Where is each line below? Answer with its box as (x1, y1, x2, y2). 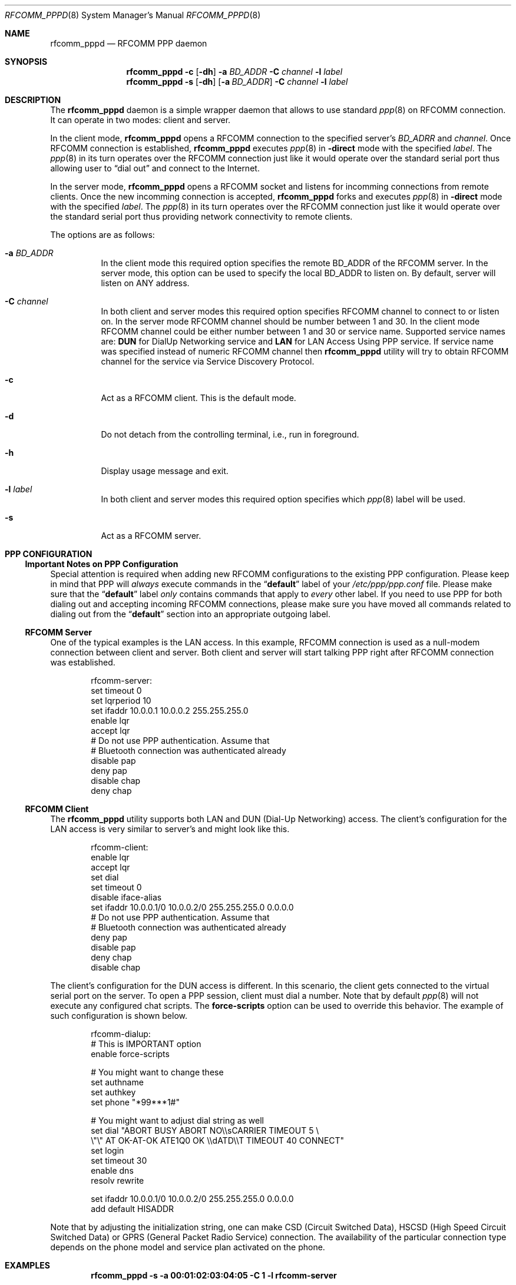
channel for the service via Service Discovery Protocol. (101, 356, 315, 366)
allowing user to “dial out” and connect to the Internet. (50, 163, 260, 173)
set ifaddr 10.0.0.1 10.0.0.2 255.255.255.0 (91, 706, 249, 716)
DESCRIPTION (5, 95, 61, 105)
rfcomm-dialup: (91, 1029, 151, 1039)
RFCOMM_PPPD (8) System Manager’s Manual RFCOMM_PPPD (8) (5, 10, 261, 20)
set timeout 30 (91, 1155, 147, 1165)
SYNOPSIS (5, 57, 48, 67)
